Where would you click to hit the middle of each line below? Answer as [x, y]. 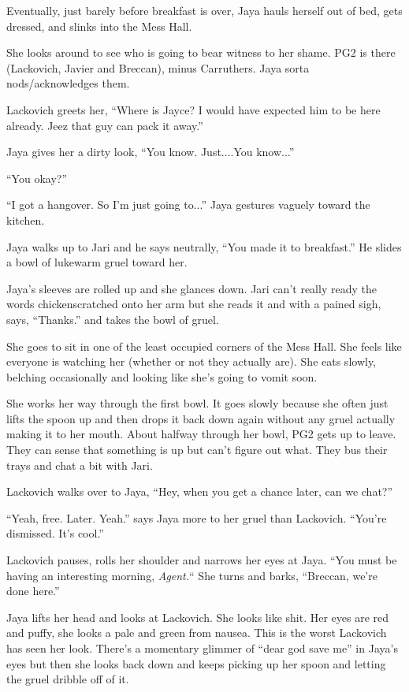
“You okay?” [37, 178]
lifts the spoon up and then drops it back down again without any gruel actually [201, 418]
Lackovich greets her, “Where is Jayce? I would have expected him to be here [193, 109]
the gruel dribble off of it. [68, 679]
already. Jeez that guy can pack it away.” [105, 125]
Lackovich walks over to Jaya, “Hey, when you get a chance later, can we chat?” [200, 491]
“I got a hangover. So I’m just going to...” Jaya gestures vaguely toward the [188, 205]
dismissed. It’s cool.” [55, 533]
